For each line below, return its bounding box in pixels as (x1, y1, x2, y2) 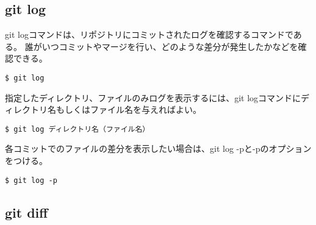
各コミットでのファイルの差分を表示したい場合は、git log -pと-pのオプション (5, 142, 312, 155)
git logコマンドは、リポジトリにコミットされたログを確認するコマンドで (5, 28, 293, 41)
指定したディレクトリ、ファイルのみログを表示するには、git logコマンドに (5, 91, 301, 104)
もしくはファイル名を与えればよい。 (56, 103, 201, 116)
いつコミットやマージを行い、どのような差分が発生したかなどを (41, 40, 298, 52)
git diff (5, 202, 48, 221)
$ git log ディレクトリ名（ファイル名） (5, 124, 150, 134)
